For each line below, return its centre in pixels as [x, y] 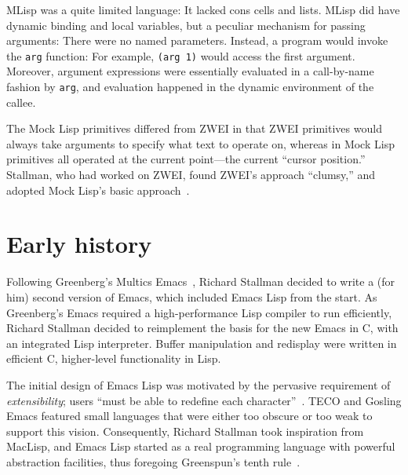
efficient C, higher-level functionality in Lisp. [114, 358]
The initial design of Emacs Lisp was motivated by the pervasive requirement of [199, 384]
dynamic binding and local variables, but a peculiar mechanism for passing [186, 25]
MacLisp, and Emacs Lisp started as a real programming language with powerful [201, 446]
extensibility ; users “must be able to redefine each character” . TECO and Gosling [204, 400]
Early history [79, 244]
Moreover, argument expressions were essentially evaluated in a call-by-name [190, 71]
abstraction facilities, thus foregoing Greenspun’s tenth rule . [153, 461]
